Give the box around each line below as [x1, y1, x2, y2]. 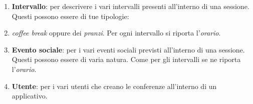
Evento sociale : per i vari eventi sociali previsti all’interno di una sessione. [12, 44, 245, 54]
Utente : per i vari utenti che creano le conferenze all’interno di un [12, 80, 217, 91]
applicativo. [12, 90, 48, 101]
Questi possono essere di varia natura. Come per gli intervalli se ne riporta [12, 54, 241, 64]
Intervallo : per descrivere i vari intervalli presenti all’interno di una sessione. [12, 1, 249, 11]
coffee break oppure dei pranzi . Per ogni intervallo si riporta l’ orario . [12, 27, 221, 38]
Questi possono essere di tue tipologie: [12, 10, 129, 21]
